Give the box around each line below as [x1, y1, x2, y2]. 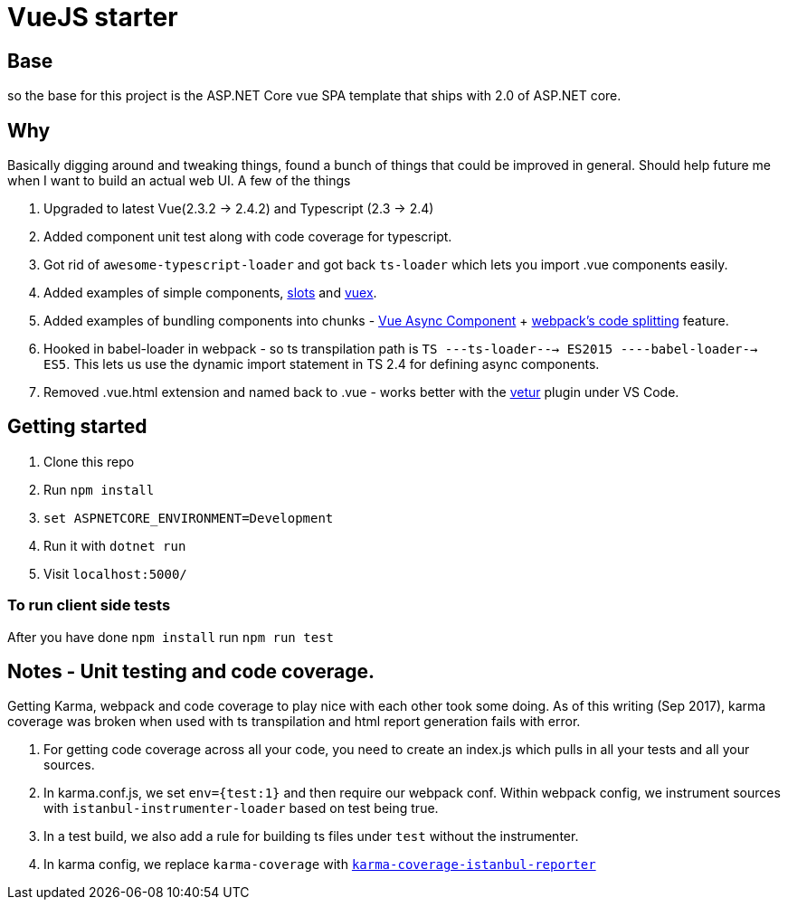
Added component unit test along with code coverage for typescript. [43, 229, 452, 245]
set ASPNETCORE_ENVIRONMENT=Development [43, 510, 334, 525]
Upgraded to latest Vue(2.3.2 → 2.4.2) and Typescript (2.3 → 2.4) [43, 201, 434, 217]
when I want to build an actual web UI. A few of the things [7, 173, 351, 189]
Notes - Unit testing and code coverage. [7, 660, 375, 684]
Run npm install [43, 481, 155, 497]
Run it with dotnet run [43, 537, 186, 553]
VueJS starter [7, 2, 178, 33]
